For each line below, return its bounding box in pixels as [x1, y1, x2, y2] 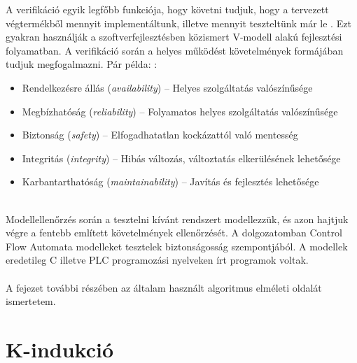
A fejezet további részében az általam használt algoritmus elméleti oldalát [6, 280, 322, 294]
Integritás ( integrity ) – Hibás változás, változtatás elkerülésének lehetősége [22, 150, 341, 165]
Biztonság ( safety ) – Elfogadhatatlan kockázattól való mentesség [22, 127, 298, 142]
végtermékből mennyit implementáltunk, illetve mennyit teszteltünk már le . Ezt [6, 15, 351, 30]
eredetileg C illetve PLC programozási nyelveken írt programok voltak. [6, 252, 309, 267]
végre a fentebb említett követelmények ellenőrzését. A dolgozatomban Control [6, 225, 342, 240]
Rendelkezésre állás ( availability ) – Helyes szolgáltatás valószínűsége [22, 80, 313, 94]
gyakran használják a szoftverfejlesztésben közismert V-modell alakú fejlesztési [6, 29, 342, 44]
